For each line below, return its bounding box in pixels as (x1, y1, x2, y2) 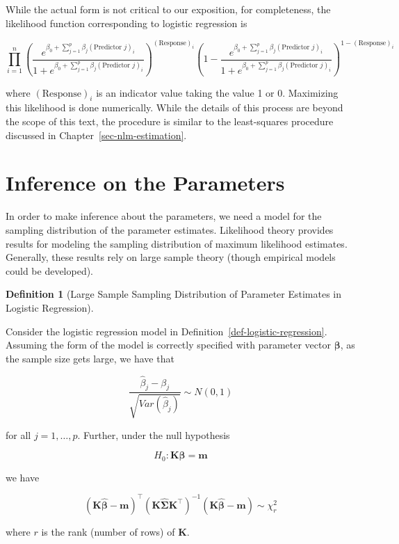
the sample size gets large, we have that (6, 351, 174, 365)
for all (6, 427, 31, 442)
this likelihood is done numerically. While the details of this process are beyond (6, 100, 343, 115)
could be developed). (6, 263, 94, 278)
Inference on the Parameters (6, 168, 285, 197)
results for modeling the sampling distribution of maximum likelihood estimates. (6, 236, 348, 250)
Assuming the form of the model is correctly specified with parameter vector (6, 337, 331, 352)
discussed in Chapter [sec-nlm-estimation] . (6, 127, 187, 142)
